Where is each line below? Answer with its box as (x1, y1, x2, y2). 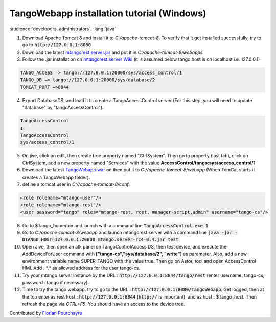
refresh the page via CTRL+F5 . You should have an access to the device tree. (22, 301, 185, 307)
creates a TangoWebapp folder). (22, 174, 90, 180)
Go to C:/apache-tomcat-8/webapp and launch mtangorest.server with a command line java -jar (22, 230, 233, 236)
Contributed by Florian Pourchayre (9, 310, 82, 316)
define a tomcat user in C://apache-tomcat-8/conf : (22, 181, 130, 187)
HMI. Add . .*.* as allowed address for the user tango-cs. (22, 265, 141, 271)
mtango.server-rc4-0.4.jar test (98, 237, 179, 242)
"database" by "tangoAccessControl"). (22, 105, 104, 111)
